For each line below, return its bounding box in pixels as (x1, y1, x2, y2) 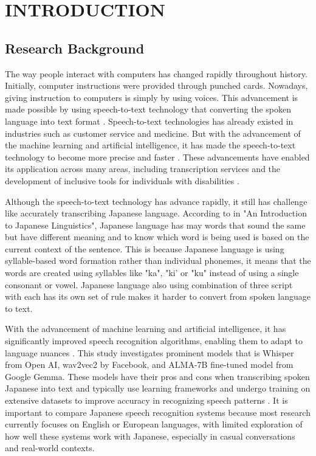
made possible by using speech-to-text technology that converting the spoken (5, 103, 291, 116)
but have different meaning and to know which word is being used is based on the (5, 230, 309, 243)
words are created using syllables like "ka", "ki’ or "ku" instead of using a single (5, 266, 299, 279)
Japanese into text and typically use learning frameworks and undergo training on (5, 382, 311, 395)
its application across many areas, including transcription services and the (5, 162, 281, 175)
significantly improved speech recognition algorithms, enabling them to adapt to (5, 334, 303, 347)
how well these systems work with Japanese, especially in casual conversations (5, 429, 295, 442)
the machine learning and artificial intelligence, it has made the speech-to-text (5, 139, 296, 151)
